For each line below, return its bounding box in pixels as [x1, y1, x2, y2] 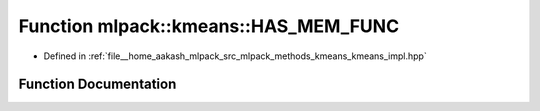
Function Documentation [18, 76, 177, 93]
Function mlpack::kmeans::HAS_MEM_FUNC [18, 15, 400, 37]
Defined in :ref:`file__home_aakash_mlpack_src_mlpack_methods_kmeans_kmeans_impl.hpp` [43, 50, 427, 62]
